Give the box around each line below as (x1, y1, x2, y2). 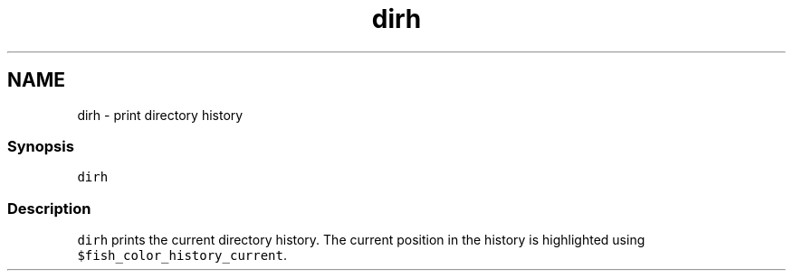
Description (7, 199, 91, 218)
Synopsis (7, 136, 74, 155)
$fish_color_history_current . (77, 247, 288, 264)
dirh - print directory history (77, 107, 244, 123)
